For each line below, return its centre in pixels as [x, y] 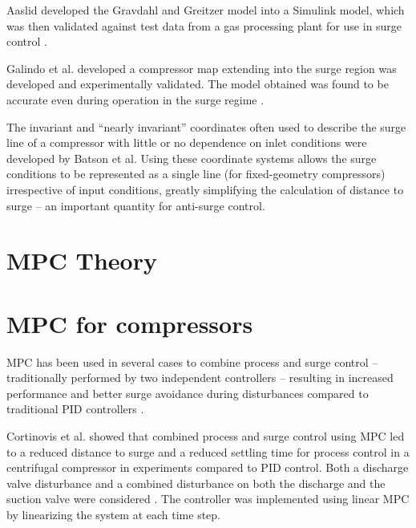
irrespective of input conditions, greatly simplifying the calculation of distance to [205, 189]
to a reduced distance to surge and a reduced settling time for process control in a [208, 451]
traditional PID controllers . [75, 409]
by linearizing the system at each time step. [114, 514]
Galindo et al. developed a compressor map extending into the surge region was [202, 68]
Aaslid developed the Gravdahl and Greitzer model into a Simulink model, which [206, 10]
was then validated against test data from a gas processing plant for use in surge [204, 25]
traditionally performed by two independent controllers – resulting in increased [200, 378]
